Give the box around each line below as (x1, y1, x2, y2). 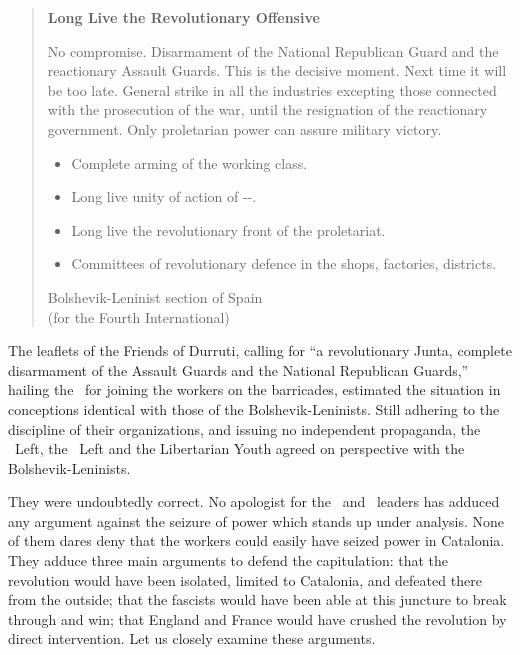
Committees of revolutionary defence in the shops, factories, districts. (71, 253, 497, 274)
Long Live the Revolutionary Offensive (47, 7, 320, 27)
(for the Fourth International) (47, 306, 230, 327)
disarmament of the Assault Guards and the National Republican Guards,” (8, 359, 469, 380)
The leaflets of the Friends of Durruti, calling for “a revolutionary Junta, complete (8, 340, 512, 361)
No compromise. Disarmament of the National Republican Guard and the (47, 40, 499, 61)
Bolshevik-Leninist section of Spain (47, 286, 263, 307)
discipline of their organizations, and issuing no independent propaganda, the (8, 418, 481, 439)
